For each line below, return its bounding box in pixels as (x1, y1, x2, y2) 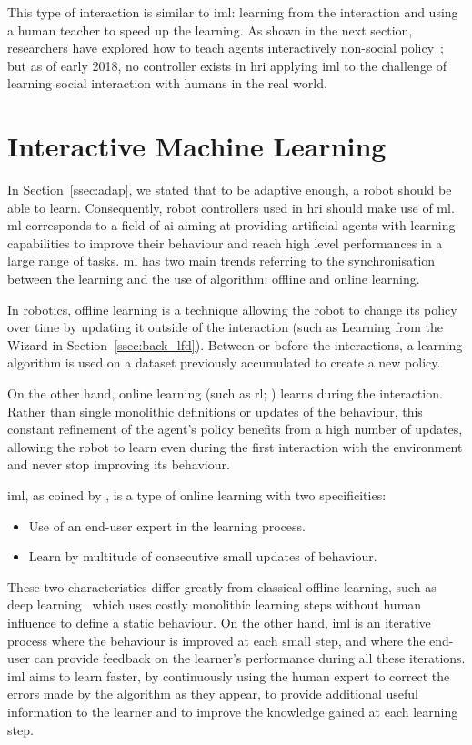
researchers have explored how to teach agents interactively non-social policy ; (7, 38, 444, 57)
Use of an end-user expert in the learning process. (28, 516, 306, 535)
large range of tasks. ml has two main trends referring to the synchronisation (7, 251, 436, 270)
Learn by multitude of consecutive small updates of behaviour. (28, 547, 377, 566)
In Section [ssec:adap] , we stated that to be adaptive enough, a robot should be (7, 180, 452, 199)
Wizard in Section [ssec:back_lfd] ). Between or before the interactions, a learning (7, 335, 463, 354)
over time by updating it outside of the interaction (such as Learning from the (7, 317, 443, 337)
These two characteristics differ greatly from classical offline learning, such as (7, 577, 437, 596)
